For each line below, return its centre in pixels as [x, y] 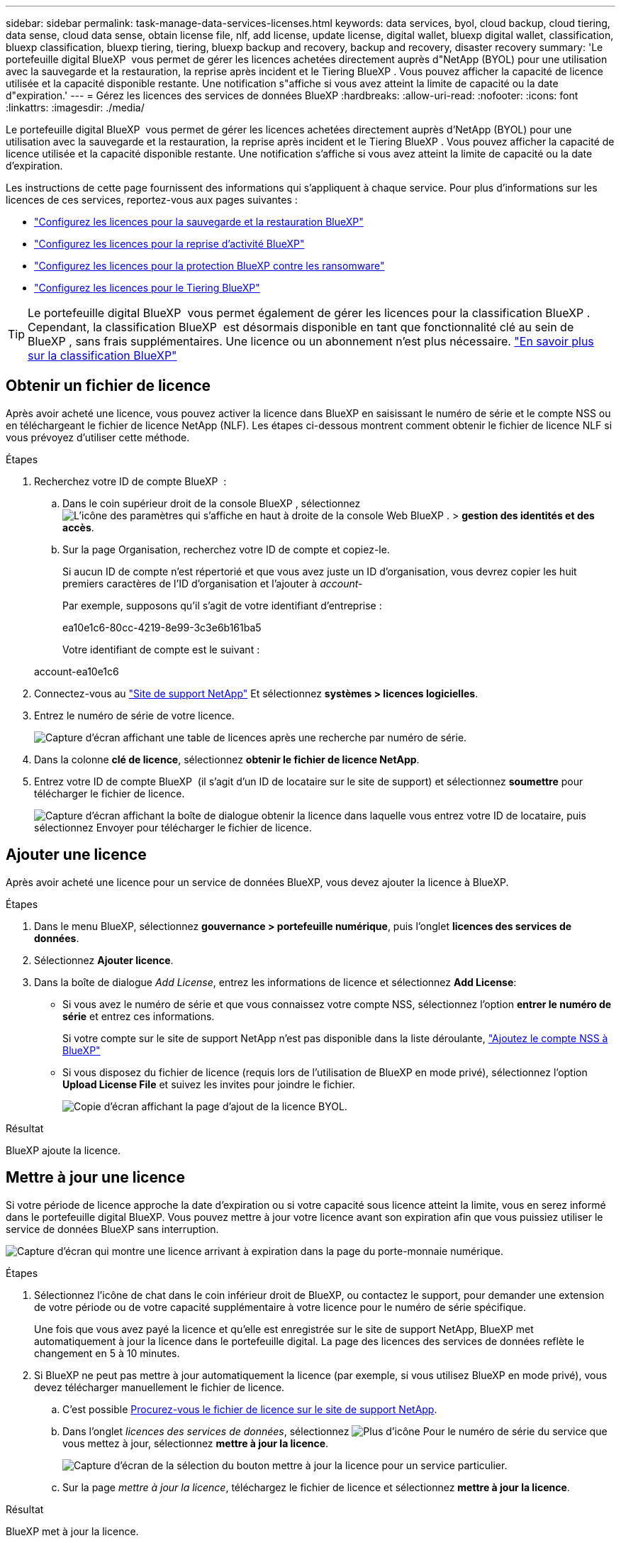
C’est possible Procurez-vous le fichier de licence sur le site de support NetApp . [250, 1409]
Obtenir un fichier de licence [108, 386]
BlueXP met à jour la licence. [72, 1531]
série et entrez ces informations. [139, 1016]
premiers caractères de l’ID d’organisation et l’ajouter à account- [213, 583]
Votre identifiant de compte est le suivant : [161, 649]
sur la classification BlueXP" [102, 355]
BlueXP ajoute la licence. [63, 1150]
